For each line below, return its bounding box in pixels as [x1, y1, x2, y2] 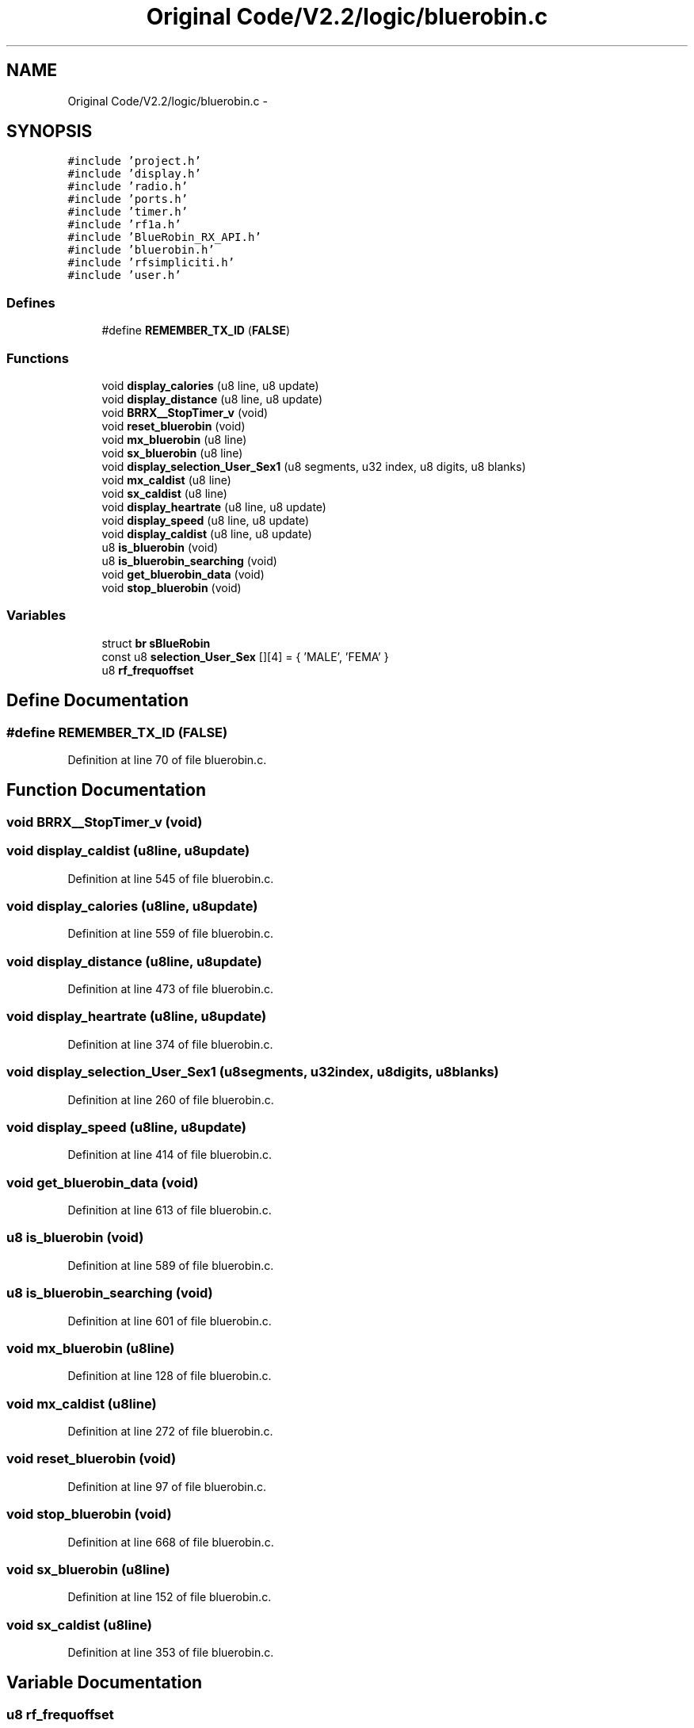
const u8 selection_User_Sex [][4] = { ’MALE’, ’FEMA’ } [101, 649, 389, 663]
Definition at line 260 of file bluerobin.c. [67, 1092, 274, 1107]
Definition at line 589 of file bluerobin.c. [67, 1258, 274, 1272]
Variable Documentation [6, 1673, 203, 1693]
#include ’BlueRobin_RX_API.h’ [67, 231, 261, 244]
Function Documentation [6, 780, 206, 801]
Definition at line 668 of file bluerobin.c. [67, 1535, 274, 1549]
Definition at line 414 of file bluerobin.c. [67, 1148, 273, 1162]
